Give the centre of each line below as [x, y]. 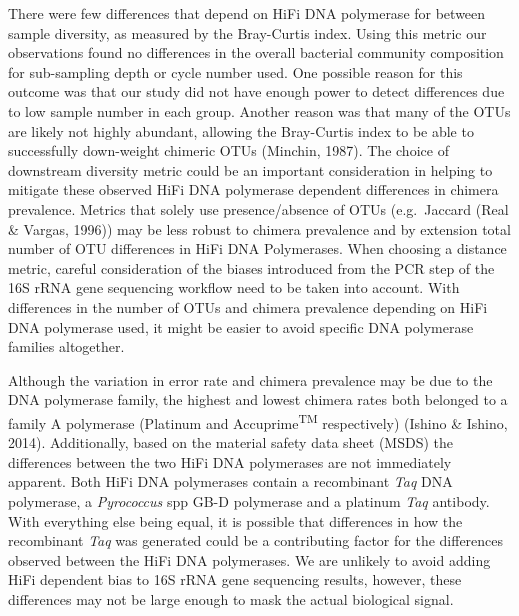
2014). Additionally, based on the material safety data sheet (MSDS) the [230, 442]
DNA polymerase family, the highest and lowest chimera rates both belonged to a [258, 399]
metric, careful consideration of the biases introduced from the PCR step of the [251, 267]
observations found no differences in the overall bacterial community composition [256, 52]
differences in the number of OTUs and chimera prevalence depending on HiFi [248, 306]
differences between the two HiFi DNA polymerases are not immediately [230, 461]
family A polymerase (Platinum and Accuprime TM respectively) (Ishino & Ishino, [258, 421]
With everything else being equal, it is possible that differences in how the [235, 520]
